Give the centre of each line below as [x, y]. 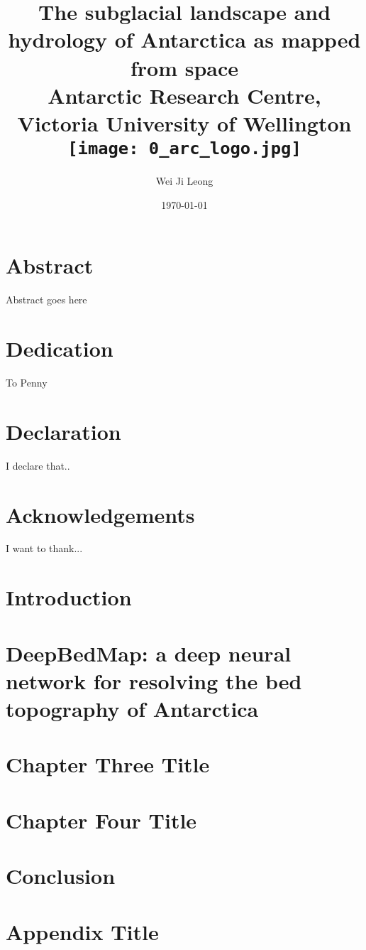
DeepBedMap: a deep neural [149, 653]
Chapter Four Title [101, 820]
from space [184, 67]
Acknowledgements [100, 514]
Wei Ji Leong [184, 181]
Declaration [63, 431]
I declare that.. [38, 465]
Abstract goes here [46, 299]
